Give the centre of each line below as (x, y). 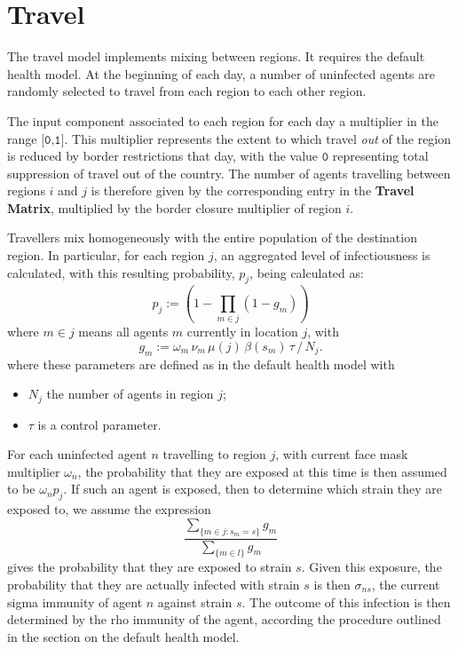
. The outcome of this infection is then (346, 602)
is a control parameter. (99, 424)
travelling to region (214, 454)
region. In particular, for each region (106, 255)
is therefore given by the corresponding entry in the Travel (253, 190)
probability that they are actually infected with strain (154, 584)
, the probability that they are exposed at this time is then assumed (262, 471)
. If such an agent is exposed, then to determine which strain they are (253, 489)
